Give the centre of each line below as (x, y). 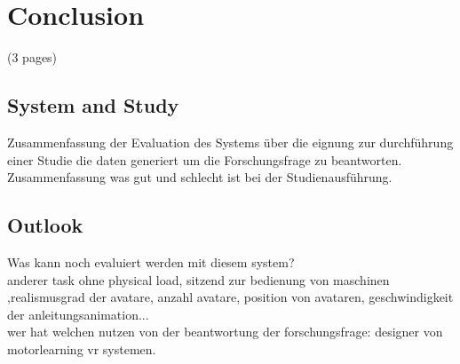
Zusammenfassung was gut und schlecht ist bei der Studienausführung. (200, 177)
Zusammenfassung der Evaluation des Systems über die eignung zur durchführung (230, 142)
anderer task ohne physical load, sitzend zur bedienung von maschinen (198, 279)
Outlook (45, 225)
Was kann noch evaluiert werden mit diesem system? (151, 261)
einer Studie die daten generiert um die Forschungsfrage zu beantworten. (205, 159)
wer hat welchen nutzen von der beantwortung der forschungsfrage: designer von (225, 332)
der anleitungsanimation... (78, 314)
